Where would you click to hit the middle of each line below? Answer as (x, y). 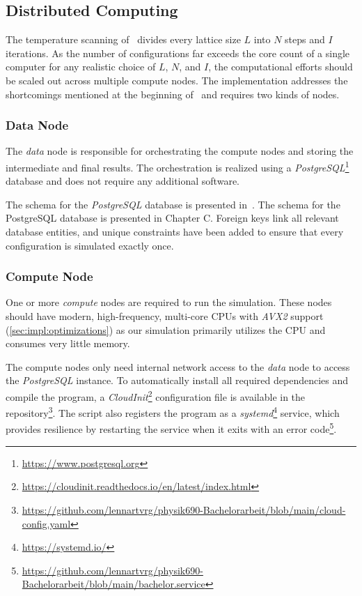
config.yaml (46, 523)
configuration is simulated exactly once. (90, 245)
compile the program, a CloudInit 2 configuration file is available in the (156, 395)
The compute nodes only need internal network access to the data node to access (178, 366)
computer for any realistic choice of (81, 67)
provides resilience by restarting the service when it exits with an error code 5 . (171, 428)
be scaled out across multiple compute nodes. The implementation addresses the (177, 80)
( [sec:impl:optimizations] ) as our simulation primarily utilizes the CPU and (166, 329)
